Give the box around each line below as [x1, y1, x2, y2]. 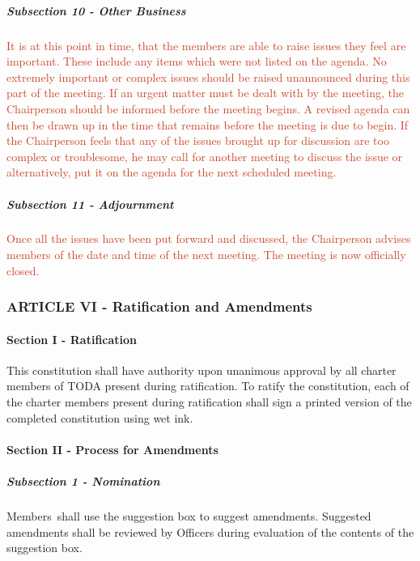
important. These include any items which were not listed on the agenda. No [6, 53, 387, 70]
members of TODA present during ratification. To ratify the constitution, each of [6, 377, 409, 394]
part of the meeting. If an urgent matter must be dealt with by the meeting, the [6, 84, 404, 101]
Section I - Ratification [6, 330, 138, 347]
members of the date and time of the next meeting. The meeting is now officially [6, 246, 406, 263]
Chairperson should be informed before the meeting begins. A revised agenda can [6, 100, 410, 117]
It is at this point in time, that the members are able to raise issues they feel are [6, 36, 406, 53]
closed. [6, 261, 40, 278]
